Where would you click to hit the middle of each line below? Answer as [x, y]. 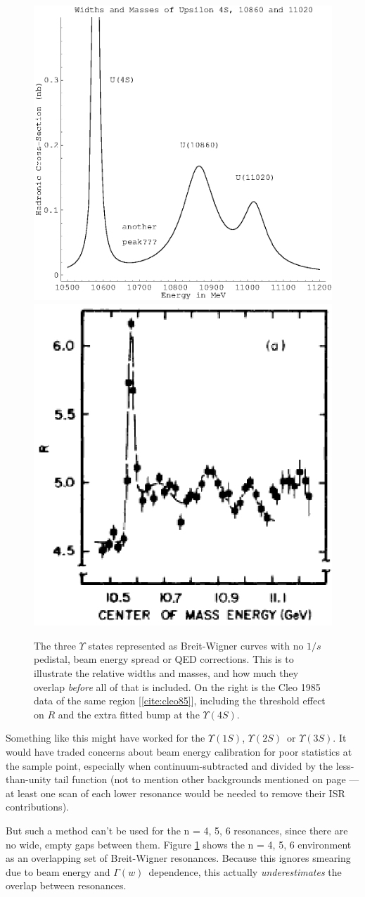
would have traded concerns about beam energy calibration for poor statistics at [179, 751]
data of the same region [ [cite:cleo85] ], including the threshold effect [180, 701]
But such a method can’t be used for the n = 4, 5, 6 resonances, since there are [177, 830]
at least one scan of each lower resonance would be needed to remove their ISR [175, 793]
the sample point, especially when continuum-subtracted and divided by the [169, 765]
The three [55, 645]
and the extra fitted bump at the [129, 714]
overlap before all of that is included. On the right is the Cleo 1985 [177, 686]
